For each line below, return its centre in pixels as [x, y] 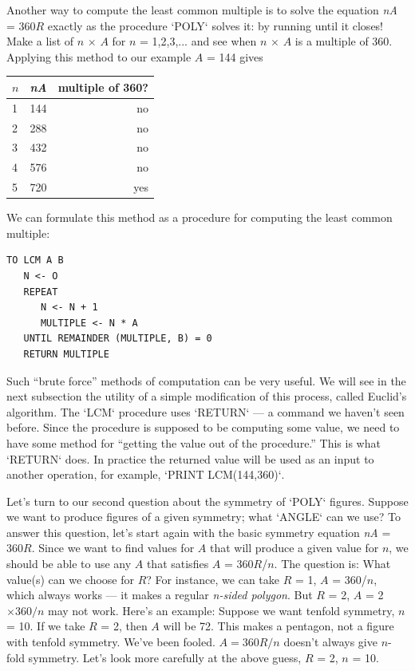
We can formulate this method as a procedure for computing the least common [200, 217]
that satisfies [178, 564]
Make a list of [40, 41]
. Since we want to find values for [113, 548]
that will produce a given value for [294, 548]
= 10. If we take [46, 626]
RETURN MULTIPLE [66, 354]
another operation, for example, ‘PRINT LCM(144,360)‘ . [146, 474]
